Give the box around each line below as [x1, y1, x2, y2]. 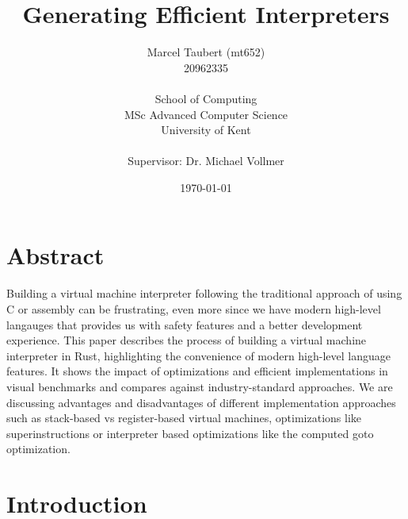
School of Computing [154, 90, 257, 106]
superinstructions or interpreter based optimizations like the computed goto [6, 425, 374, 441]
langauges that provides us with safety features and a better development [6, 316, 363, 333]
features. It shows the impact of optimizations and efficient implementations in [6, 363, 388, 379]
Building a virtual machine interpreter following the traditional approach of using [6, 285, 402, 302]
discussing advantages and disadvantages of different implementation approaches [6, 394, 396, 410]
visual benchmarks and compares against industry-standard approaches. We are [6, 378, 393, 394]
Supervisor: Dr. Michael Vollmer [128, 152, 284, 169]
